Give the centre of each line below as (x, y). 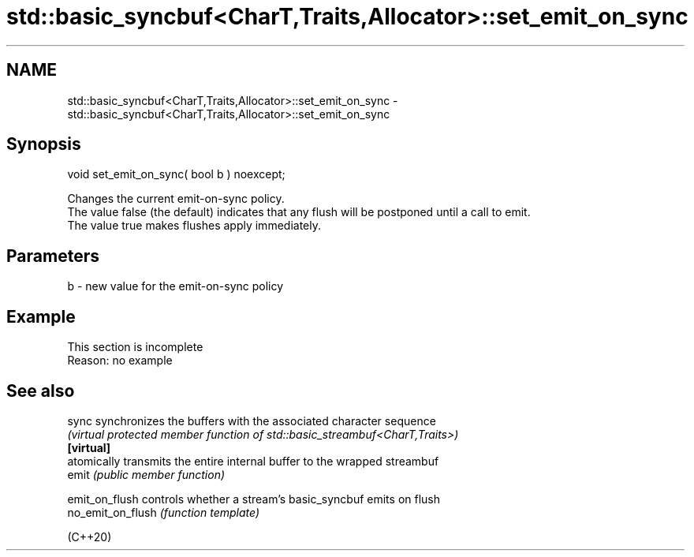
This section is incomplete (135, 347)
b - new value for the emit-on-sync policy (175, 286)
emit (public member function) (146, 474)
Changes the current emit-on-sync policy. (176, 199)
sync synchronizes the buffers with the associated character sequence (252, 421)
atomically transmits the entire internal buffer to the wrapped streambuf (253, 461)
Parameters (53, 256)
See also (41, 391)
